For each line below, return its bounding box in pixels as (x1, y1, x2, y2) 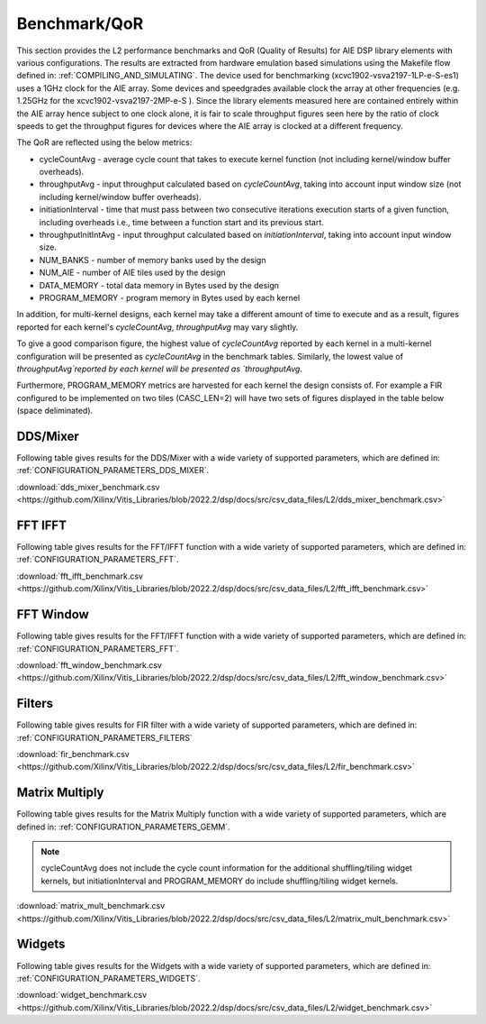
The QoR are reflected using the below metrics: (16, 137, 193, 148)
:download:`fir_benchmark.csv (16, 749, 130, 760)
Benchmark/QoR (16, 14, 144, 33)
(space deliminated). (16, 406, 94, 416)
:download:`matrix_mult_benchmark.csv (16, 901, 166, 911)
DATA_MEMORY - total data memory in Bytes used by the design (39, 279, 279, 290)
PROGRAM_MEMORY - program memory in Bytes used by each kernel (39, 292, 301, 303)
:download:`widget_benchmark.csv (16, 990, 148, 1001)
